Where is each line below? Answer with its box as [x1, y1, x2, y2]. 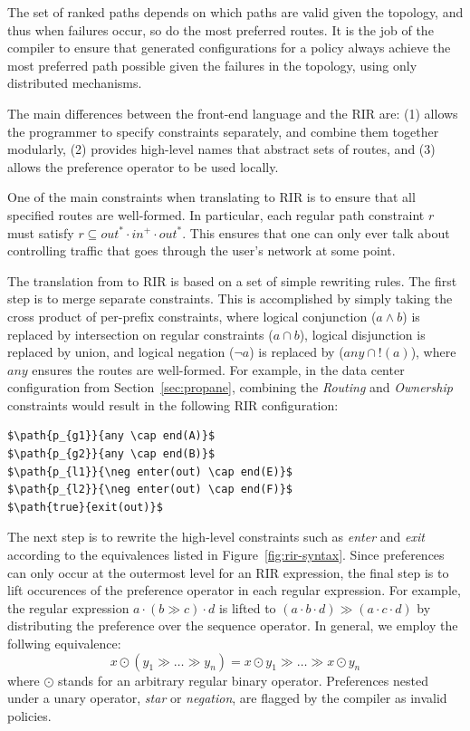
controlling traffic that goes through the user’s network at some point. [7, 241, 396, 260]
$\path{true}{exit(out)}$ [7, 500, 163, 514]
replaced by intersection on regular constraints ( [7, 324, 273, 343]
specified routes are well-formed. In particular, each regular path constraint [7, 205, 425, 224]
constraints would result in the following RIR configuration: [7, 395, 339, 414]
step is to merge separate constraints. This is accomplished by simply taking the [7, 289, 453, 308]
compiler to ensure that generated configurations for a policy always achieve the [7, 38, 451, 57]
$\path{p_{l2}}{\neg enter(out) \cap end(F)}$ [7, 483, 293, 496]
